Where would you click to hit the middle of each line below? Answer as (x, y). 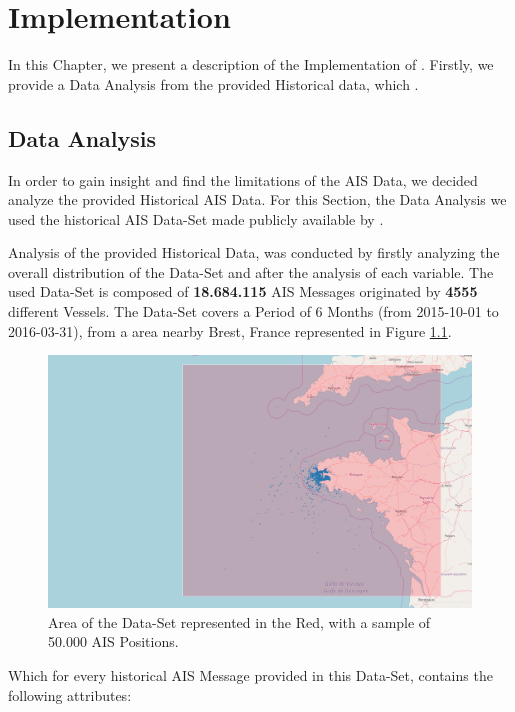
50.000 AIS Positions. (113, 641)
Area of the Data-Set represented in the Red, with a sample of (239, 621)
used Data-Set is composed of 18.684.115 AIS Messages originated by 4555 (243, 291)
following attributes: (70, 694)
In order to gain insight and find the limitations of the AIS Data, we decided (243, 179)
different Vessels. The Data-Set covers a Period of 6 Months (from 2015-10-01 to (253, 311)
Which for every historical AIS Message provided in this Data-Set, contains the (250, 675)
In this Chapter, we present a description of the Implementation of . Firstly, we (251, 64)
